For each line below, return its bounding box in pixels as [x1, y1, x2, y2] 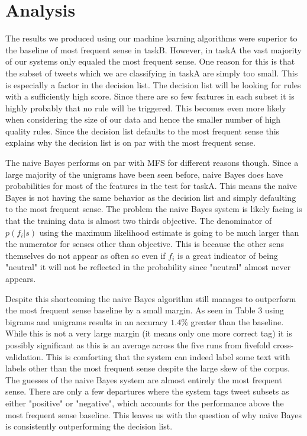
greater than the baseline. [190, 315, 284, 328]
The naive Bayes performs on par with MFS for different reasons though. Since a [5, 156, 299, 169]
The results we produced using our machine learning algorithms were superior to [5, 32, 298, 44]
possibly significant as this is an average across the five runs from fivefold [5, 338, 271, 351]
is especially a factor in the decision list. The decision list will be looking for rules [5, 78, 301, 91]
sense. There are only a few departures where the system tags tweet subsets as [5, 385, 289, 397]
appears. [5, 272, 36, 284]
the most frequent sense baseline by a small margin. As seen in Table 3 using [5, 304, 284, 316]
